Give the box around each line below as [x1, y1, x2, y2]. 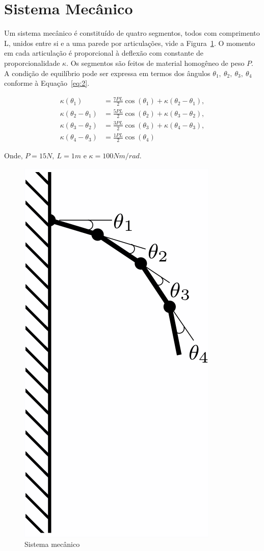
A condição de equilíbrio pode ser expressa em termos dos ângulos [4, 67, 210, 78]
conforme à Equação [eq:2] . [4, 78, 90, 88]
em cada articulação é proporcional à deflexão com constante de [4, 47, 203, 58]
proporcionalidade [4, 57, 60, 68]
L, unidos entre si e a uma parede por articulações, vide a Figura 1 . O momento [4, 37, 255, 48]
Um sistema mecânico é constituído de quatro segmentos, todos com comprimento [4, 28, 260, 38]
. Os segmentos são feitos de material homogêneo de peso [66, 57, 245, 68]
